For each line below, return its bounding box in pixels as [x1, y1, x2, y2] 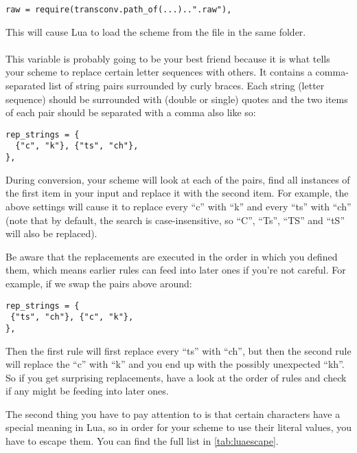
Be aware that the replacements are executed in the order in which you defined [5, 249, 338, 263]
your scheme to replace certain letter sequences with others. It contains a [5, 65, 312, 79]
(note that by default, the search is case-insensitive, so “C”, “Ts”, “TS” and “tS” [5, 212, 345, 227]
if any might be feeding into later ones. [5, 384, 169, 398]
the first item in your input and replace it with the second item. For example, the [5, 186, 349, 200]
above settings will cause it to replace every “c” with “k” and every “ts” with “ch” [5, 199, 352, 213]
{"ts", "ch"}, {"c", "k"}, [10, 312, 134, 322]
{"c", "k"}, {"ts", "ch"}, [15, 141, 139, 151]
